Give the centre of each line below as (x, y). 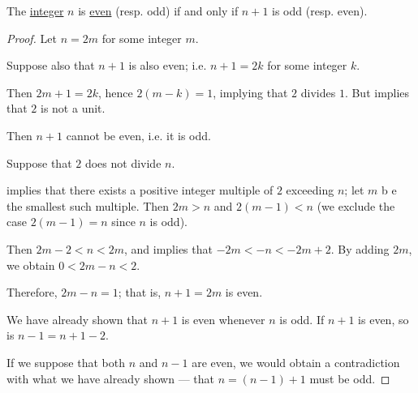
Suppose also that (51, 65)
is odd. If (302, 319)
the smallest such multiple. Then (88, 205)
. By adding (360, 248)
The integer (35, 11)
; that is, (140, 292)
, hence (115, 92)
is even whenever (223, 319)
